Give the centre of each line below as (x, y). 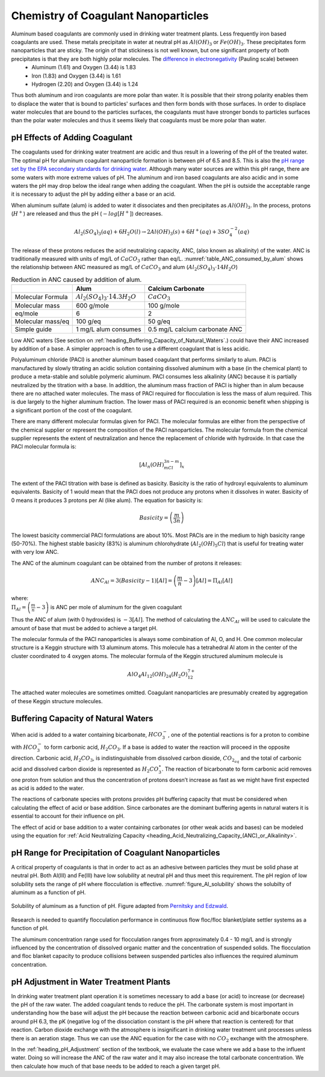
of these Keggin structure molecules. (57, 701)
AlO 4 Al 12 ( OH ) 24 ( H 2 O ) (157, 675)
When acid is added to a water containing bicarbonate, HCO (87, 734)
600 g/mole (93, 305)
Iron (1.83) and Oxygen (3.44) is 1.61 (76, 76)
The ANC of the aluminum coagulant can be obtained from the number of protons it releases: (126, 563)
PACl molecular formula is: (44, 447)
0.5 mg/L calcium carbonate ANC (195, 329)
